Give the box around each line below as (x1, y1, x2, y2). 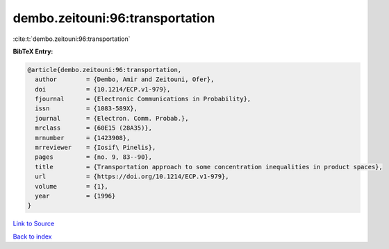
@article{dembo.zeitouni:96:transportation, (27, 66, 182, 74)
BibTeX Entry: (13, 47, 53, 55)
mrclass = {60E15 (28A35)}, (35, 124, 153, 132)
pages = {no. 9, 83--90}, (35, 153, 153, 161)
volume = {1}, (35, 182, 109, 190)
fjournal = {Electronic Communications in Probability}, (35, 95, 251, 103)
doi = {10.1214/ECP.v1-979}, (35, 85, 171, 93)
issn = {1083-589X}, (35, 105, 138, 112)
